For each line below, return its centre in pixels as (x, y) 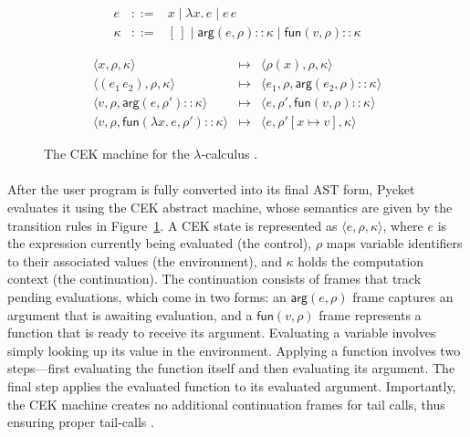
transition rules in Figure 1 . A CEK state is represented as (172, 225)
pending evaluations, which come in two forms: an (147, 296)
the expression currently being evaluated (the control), (160, 243)
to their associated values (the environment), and (145, 260)
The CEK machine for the (117, 154)
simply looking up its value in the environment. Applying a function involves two (234, 350)
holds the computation (361, 260)
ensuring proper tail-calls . (81, 422)
